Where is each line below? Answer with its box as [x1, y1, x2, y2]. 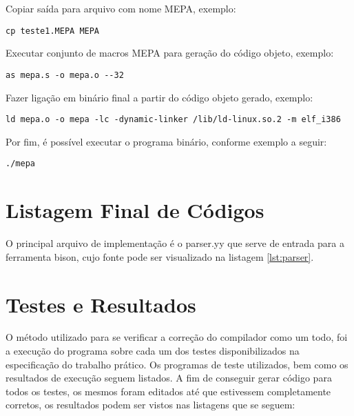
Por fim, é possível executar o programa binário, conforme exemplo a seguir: [6, 134, 327, 148]
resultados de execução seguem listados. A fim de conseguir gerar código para [6, 370, 332, 385]
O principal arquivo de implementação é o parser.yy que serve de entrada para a [6, 236, 344, 250]
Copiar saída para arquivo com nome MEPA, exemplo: [6, 1, 236, 15]
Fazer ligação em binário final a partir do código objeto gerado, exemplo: [6, 90, 313, 104]
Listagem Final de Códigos [6, 196, 264, 224]
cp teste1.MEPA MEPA [6, 26, 100, 36]
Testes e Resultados [6, 290, 196, 318]
